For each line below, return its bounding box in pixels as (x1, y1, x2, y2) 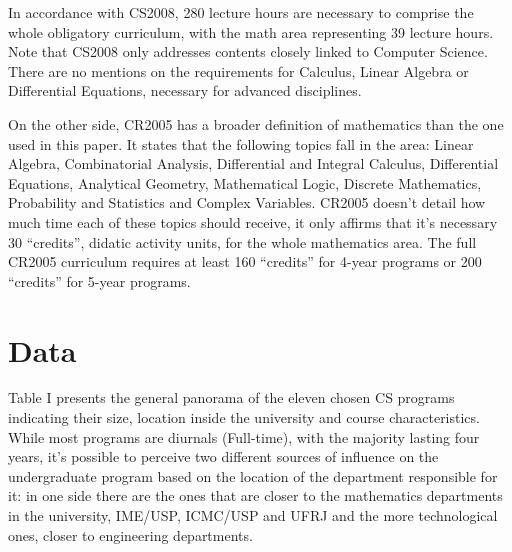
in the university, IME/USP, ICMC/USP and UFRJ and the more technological (8, 505, 498, 525)
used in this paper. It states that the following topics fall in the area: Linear (8, 133, 474, 154)
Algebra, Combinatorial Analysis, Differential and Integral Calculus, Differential (8, 153, 499, 174)
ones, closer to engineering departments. (8, 524, 253, 545)
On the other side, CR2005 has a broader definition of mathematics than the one (8, 113, 504, 134)
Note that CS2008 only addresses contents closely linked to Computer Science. (8, 41, 488, 62)
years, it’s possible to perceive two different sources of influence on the (8, 446, 439, 467)
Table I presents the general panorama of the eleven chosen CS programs (8, 387, 455, 408)
